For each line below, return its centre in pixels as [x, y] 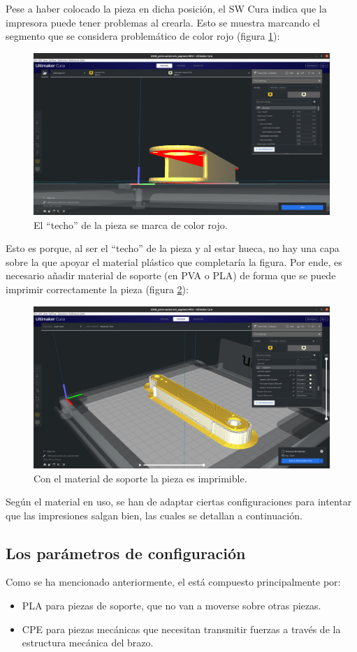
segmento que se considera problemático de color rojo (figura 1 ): [143, 36]
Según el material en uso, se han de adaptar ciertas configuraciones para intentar [179, 502]
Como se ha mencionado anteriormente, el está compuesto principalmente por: [173, 582]
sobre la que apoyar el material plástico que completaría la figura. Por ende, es [174, 261]
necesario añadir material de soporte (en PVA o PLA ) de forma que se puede [171, 275]
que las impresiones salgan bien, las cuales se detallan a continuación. [154, 515]
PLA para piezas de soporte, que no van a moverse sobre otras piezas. [172, 606]
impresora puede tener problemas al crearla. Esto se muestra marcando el [163, 22]
